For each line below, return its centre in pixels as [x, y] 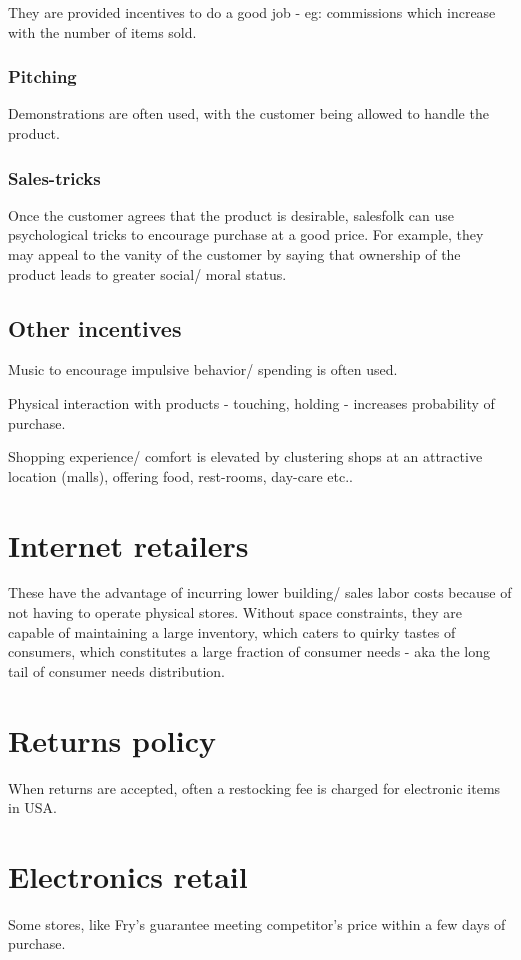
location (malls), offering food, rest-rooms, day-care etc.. [180, 475]
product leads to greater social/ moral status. [147, 273]
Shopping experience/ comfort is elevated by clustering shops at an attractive [245, 456]
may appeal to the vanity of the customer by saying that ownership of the [234, 254]
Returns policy [112, 739]
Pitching [42, 76]
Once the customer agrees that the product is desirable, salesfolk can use [231, 214]
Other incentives [95, 327]
